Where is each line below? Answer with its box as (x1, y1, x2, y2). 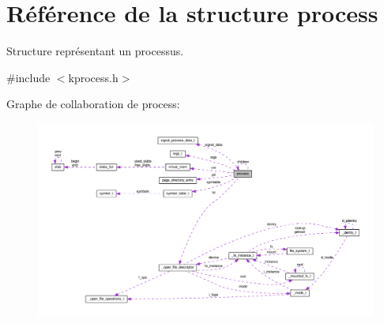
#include (6, 69, 51, 85)
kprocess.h (68, 69, 119, 85)
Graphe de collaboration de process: (6, 96, 180, 112)
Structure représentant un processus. (6, 43, 184, 59)
